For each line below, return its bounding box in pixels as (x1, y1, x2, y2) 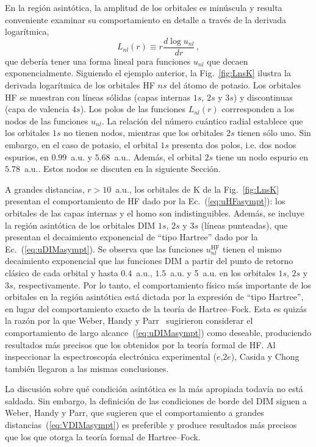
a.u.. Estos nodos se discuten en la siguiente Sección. (24, 162, 221, 175)
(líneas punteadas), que (201, 218, 288, 231)
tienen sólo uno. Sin (237, 126, 311, 139)
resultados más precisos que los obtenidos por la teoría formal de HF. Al (5, 338, 276, 351)
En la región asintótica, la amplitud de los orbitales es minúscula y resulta (5, 1, 282, 13)
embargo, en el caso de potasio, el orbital (5, 138, 158, 151)
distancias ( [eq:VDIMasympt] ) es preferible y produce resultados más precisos (5, 418, 297, 431)
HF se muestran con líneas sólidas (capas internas (5, 90, 191, 103)
